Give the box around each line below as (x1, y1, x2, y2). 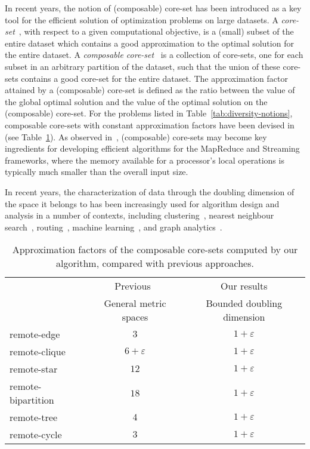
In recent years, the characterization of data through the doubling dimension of (5, 185, 294, 198)
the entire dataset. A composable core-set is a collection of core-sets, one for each (5, 48, 303, 61)
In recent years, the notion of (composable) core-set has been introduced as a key (5, 2, 302, 14)
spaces (122, 310, 148, 324)
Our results (221, 279, 268, 293)
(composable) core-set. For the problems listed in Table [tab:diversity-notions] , (5, 107, 293, 119)
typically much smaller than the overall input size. (5, 165, 188, 178)
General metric (104, 296, 166, 310)
